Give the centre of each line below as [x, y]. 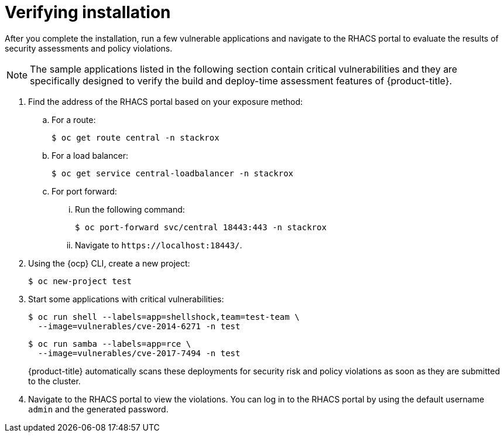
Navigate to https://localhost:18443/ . [159, 245]
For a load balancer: [90, 155]
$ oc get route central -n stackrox [136, 137]
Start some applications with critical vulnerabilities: [126, 299]
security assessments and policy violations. [89, 48]
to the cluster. [54, 381]
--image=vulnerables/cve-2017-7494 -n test [139, 353]
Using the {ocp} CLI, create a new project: [109, 263]
